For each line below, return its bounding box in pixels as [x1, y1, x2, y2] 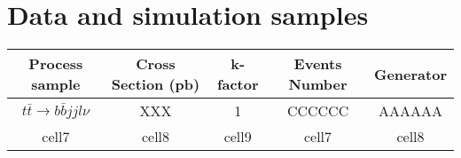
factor [216, 74, 259, 95]
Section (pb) [111, 74, 200, 95]
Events [293, 53, 342, 75]
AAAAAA [378, 100, 442, 122]
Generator [373, 63, 447, 84]
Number [288, 74, 348, 95]
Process [28, 53, 83, 75]
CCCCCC [286, 100, 349, 122]
